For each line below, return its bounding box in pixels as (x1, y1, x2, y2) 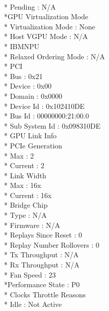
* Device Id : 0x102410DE (4, 100, 85, 111)
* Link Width (4, 170, 46, 180)
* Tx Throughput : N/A (4, 249, 79, 260)
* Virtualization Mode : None (4, 21, 95, 31)
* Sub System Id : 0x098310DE (4, 120, 101, 131)
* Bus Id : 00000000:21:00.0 (4, 110, 89, 121)
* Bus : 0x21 (4, 70, 43, 81)
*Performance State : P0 (4, 279, 80, 290)
